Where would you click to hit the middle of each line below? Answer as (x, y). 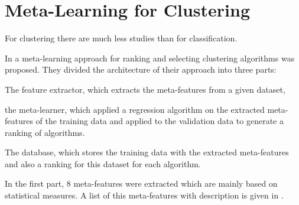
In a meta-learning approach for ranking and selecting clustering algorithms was (150, 58)
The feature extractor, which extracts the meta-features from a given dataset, (145, 89)
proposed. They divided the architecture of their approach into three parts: (141, 69)
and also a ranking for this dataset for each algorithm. (103, 163)
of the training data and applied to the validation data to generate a (160, 121)
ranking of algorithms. (45, 132)
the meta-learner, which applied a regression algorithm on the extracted (135, 109)
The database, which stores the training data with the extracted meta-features (147, 152)
